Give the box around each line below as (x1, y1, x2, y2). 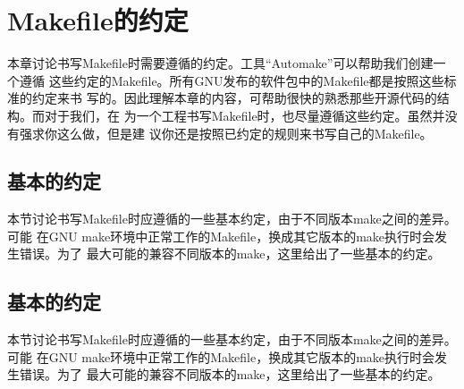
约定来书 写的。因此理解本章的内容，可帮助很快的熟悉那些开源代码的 (31, 89, 437, 107)
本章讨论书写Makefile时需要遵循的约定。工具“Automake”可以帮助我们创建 (7, 54, 434, 72)
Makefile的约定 (7, 2, 189, 38)
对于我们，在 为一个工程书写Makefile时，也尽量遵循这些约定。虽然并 (44, 106, 445, 124)
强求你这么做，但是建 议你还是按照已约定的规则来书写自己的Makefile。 (19, 123, 433, 142)
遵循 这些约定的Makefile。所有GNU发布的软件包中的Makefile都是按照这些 (19, 71, 444, 89)
